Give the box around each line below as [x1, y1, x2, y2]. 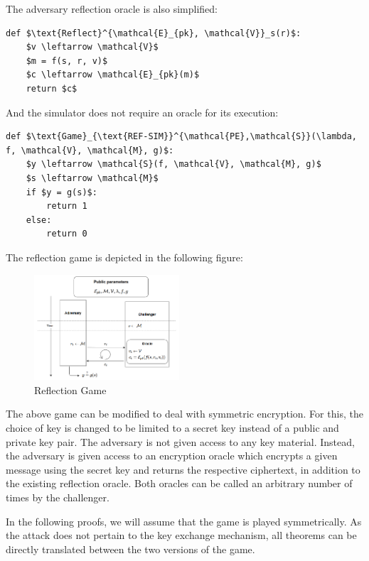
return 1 [46, 201, 87, 212]
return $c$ [26, 83, 77, 94]
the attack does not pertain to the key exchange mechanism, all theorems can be [6, 528, 357, 543]
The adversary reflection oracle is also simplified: [6, 1, 218, 16]
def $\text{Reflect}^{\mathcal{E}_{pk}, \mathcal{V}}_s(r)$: [6, 28, 301, 38]
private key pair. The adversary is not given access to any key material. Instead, [6, 434, 355, 449]
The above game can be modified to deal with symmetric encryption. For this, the [6, 406, 363, 421]
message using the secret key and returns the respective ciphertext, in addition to [6, 462, 360, 476]
